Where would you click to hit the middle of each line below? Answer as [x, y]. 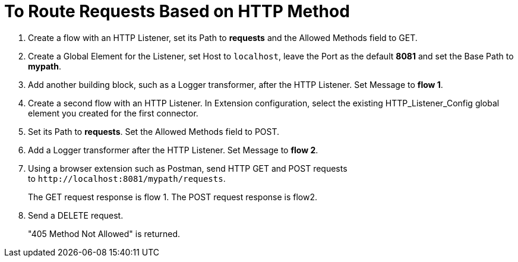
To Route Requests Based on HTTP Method [177, 11]
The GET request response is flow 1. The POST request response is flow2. [173, 197]
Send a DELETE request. [76, 215]
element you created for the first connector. [113, 113]
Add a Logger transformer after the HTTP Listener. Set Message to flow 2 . [173, 150]
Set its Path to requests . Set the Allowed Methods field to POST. [154, 131]
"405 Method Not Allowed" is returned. [104, 233]
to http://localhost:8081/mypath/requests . [127, 178]
